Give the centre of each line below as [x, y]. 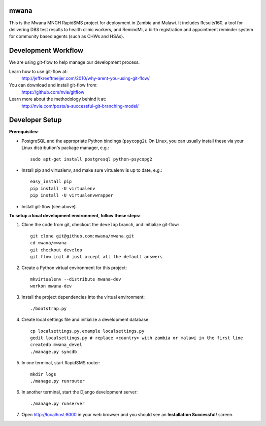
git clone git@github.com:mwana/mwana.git [82, 236]
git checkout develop [56, 250]
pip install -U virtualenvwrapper [72, 195]
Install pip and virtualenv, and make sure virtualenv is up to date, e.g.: [92, 170]
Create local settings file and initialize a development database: [86, 320]
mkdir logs [43, 374]
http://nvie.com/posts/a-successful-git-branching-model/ [80, 106]
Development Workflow [46, 51]
